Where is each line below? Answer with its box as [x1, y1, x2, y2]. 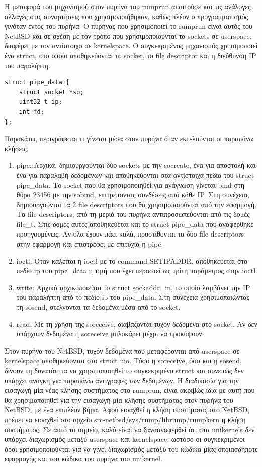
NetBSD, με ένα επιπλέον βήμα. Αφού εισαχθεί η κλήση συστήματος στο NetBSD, [5, 404, 250, 415]
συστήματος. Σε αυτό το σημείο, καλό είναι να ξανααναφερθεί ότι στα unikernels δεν [5, 424, 255, 434]
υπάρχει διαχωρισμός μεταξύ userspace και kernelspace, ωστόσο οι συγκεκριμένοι [5, 434, 245, 444]
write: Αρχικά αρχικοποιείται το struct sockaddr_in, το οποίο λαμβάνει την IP [16, 282, 250, 292]
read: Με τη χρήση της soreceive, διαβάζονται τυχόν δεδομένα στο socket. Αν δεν [16, 318, 257, 329]
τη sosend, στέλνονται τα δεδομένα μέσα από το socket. [16, 302, 181, 312]
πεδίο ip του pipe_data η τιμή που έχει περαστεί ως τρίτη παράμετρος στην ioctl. [16, 265, 258, 276]
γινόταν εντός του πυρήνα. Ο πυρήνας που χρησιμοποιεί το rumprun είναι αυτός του [5, 21, 253, 31]
